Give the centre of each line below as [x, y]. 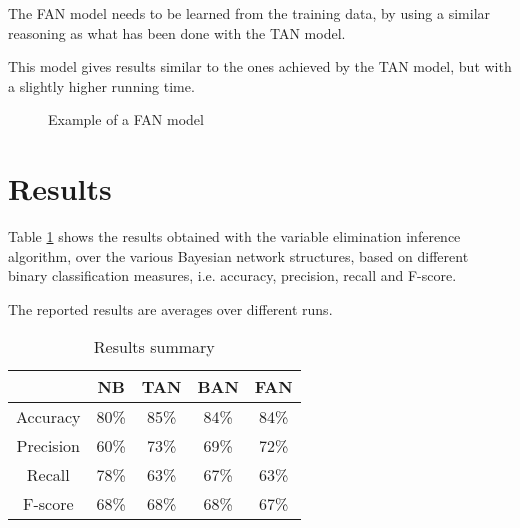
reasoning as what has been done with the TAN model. [177, 32]
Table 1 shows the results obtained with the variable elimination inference [234, 236]
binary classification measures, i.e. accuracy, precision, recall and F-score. [232, 275]
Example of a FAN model [126, 119]
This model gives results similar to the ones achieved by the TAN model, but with [260, 66]
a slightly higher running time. [101, 85]
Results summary [154, 347]
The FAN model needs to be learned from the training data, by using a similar [249, 13]
